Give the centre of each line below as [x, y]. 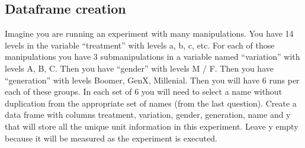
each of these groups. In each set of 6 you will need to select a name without [144, 91]
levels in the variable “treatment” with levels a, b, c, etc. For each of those [140, 45]
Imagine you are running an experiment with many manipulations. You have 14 [149, 33]
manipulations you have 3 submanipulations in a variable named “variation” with [152, 57]
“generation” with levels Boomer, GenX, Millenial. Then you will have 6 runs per [152, 80]
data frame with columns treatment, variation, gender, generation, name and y [148, 115]
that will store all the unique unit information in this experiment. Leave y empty [152, 126]
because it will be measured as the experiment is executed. [111, 138]
